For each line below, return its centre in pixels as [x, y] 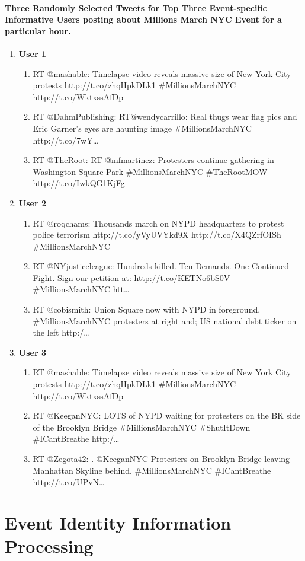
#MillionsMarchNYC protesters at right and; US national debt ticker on [165, 321]
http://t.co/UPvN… [69, 482]
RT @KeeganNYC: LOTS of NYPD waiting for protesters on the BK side [167, 415]
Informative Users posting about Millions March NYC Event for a [143, 19]
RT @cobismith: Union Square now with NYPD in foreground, [147, 309]
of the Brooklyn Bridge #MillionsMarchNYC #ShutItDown [142, 427]
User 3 [32, 352]
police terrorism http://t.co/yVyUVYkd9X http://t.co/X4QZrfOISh [157, 235]
